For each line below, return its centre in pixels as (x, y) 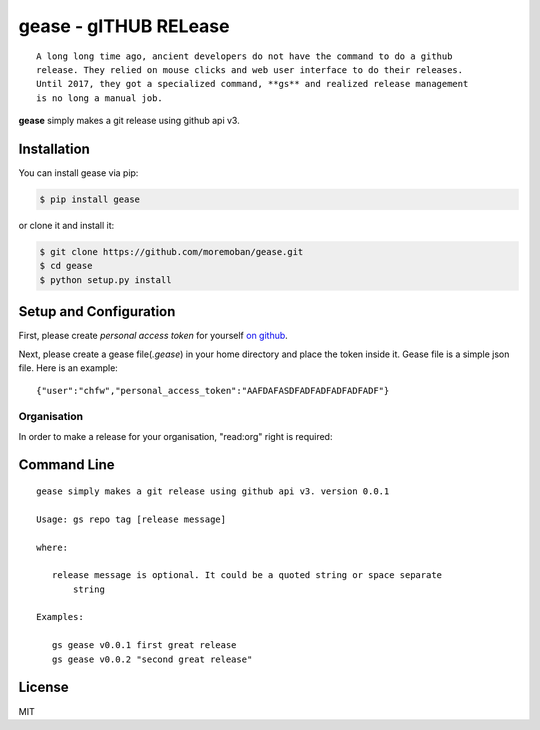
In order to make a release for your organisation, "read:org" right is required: (175, 436)
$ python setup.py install (105, 279)
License (43, 687)
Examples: (60, 617)
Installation (54, 148)
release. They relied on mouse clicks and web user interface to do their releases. (250, 69)
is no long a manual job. (100, 98)
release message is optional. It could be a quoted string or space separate (247, 575)
